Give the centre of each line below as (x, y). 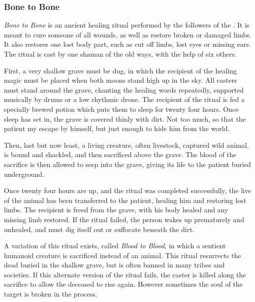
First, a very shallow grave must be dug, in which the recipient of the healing (121, 70)
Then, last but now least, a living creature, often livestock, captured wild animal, (127, 145)
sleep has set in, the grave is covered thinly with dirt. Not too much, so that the (125, 118)
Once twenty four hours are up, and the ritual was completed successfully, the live (128, 190)
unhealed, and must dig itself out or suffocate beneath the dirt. (99, 229)
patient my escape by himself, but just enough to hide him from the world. (117, 128)
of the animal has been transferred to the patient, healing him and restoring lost (125, 200)
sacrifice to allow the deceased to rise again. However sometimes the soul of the (123, 284)
